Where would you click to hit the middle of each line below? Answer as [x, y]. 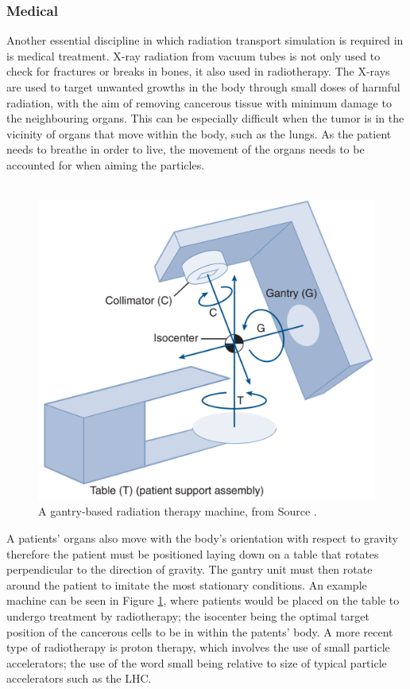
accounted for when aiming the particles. [106, 164]
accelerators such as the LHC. [79, 678]
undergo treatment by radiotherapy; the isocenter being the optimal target [188, 615]
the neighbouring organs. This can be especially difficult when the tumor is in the [205, 118]
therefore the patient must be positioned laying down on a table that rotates [193, 553]
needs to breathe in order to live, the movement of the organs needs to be [186, 149]
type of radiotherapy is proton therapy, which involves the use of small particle [198, 647]
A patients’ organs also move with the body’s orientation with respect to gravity [202, 537]
